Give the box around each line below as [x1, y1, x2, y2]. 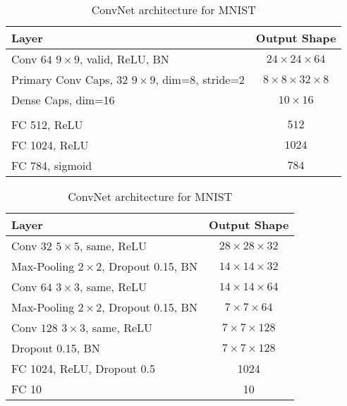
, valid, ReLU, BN [79, 51, 169, 67]
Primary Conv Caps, [11, 71, 113, 87]
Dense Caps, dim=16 [11, 92, 115, 108]
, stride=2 [195, 71, 245, 87]
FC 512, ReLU [11, 116, 83, 133]
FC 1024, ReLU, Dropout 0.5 [11, 360, 156, 376]
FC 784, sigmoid [11, 157, 92, 173]
